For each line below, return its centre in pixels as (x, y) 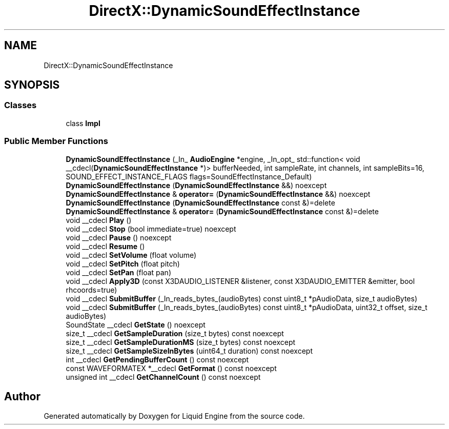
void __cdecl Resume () (105, 246)
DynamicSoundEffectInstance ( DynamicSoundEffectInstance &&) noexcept (196, 185)
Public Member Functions (56, 141)
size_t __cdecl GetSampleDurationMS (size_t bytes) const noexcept (181, 342)
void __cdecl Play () (99, 220)
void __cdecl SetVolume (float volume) (131, 255)
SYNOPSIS (32, 85)
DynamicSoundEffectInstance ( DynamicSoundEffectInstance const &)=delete (200, 202)
